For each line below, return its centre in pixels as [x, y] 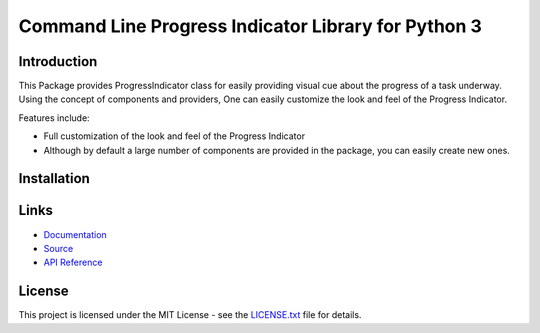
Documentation [75, 234]
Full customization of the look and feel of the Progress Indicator [174, 136]
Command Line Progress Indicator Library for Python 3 [250, 26]
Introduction [58, 61]
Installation [54, 178]
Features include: [54, 117]
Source [58, 248]
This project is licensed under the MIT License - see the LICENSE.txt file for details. [190, 315]
